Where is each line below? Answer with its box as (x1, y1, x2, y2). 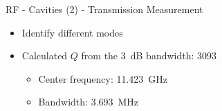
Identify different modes (21, 25, 123, 39)
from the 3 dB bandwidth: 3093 (81, 48, 217, 63)
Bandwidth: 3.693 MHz (38, 94, 139, 109)
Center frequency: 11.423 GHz (38, 71, 168, 85)
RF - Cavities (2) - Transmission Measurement (6, 2, 203, 16)
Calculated (21, 48, 68, 63)
